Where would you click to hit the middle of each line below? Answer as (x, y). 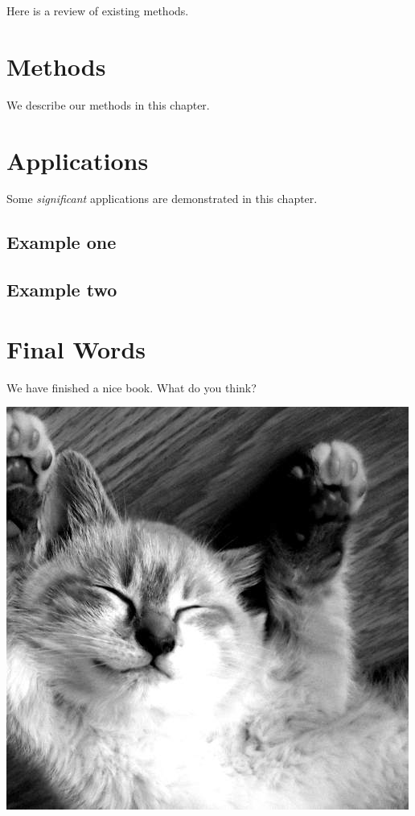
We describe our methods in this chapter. (108, 104)
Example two (62, 290)
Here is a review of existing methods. (98, 10)
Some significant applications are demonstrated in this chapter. (162, 199)
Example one (62, 242)
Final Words (76, 348)
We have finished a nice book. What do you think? (131, 387)
